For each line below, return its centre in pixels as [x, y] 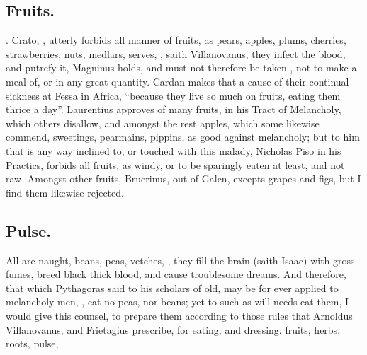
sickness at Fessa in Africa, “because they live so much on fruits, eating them [173, 95]
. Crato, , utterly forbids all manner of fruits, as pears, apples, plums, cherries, [176, 40]
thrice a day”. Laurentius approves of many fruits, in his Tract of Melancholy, [174, 109]
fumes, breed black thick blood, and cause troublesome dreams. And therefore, [176, 274]
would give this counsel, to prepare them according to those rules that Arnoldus [179, 315]
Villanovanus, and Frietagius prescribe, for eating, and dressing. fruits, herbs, [173, 329]
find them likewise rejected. [65, 192]
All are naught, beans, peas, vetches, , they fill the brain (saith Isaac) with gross [180, 260]
